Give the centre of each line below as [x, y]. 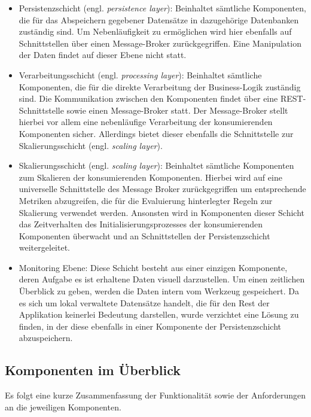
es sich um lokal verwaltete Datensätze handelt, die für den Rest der [144, 302]
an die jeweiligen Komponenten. [63, 407]
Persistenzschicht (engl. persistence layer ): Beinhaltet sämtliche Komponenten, [162, 8]
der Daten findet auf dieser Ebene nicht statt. [103, 55]
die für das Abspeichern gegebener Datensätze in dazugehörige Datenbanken [159, 19]
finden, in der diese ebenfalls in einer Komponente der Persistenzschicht [150, 326]
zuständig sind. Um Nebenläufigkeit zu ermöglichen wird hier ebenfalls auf [155, 31]
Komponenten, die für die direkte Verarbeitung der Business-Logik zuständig [160, 86]
